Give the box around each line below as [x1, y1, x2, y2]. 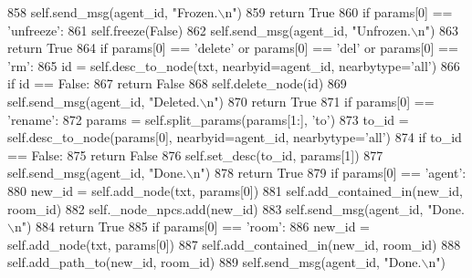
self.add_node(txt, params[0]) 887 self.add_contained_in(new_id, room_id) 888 [7, 234, 461, 253]
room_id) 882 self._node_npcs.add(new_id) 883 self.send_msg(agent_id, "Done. [7, 199, 465, 218]
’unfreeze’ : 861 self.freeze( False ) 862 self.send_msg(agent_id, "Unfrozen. [7, 20, 411, 39]
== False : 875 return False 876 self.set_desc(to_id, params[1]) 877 [7, 145, 383, 164]
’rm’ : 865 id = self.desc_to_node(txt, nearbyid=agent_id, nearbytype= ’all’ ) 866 [7, 56, 460, 75]
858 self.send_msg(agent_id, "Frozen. [7, 3, 218, 21]
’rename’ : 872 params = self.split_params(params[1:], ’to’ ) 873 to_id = [7, 109, 409, 129]
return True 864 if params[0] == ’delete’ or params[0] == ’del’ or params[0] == [7, 38, 458, 57]
